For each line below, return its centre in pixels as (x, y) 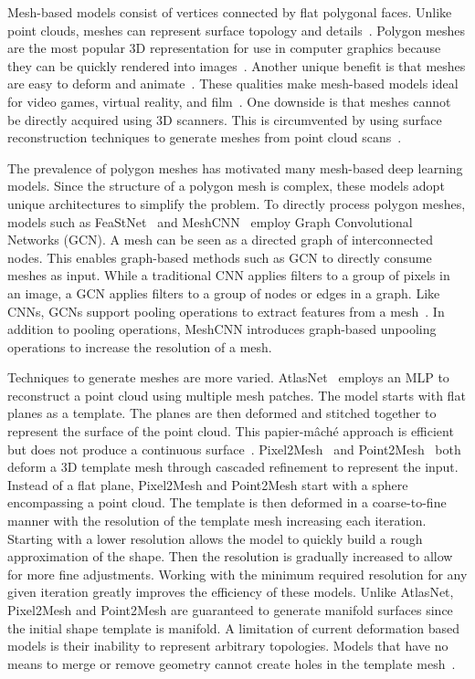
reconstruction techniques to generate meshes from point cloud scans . (205, 137)
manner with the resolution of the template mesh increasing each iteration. (217, 521)
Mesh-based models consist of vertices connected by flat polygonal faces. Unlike (230, 12)
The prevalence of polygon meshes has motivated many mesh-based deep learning (235, 167)
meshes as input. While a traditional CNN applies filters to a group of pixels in (229, 275)
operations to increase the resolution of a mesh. (140, 346)
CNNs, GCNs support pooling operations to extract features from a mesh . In (226, 311)
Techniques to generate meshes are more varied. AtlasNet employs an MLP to (228, 377)
